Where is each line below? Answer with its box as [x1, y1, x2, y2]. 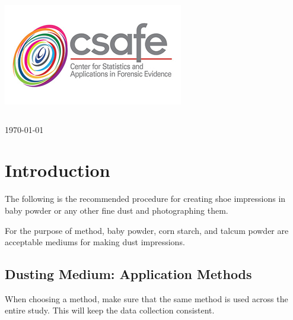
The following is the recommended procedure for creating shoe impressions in [5, 192, 286, 205]
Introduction [5, 158, 110, 182]
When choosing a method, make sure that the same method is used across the [5, 292, 288, 305]
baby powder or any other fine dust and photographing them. [5, 204, 228, 216]
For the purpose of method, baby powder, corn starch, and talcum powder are [5, 224, 289, 236]
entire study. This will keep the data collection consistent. [5, 304, 215, 316]
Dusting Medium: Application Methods [5, 265, 252, 283]
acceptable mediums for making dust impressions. [5, 236, 185, 248]
